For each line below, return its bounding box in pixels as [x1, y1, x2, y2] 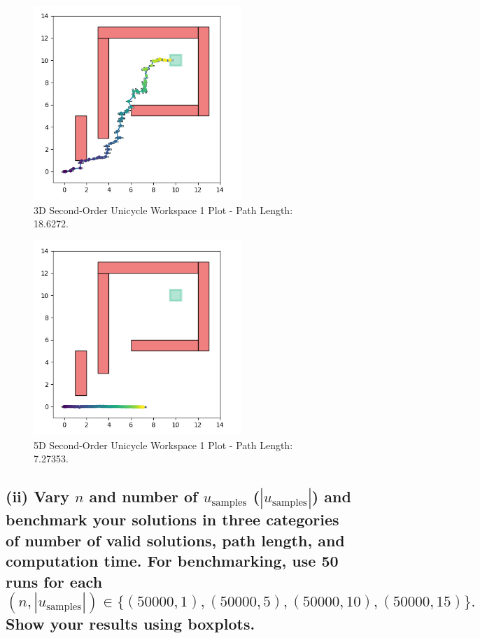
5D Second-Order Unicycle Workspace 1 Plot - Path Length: [34, 437, 293, 452]
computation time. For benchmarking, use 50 [6, 550, 339, 572]
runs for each [6, 570, 103, 592]
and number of [89, 485, 198, 507]
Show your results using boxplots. [6, 612, 255, 634]
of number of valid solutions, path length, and [6, 529, 345, 551]
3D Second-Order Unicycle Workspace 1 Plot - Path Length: [34, 202, 293, 217]
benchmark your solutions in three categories [6, 509, 339, 530]
